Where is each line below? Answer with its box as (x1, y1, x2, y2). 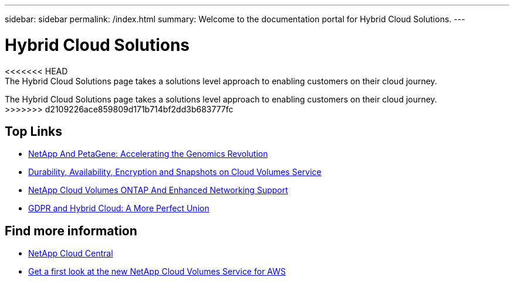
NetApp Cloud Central (28, 248, 113, 259)
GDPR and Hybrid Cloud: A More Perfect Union (28, 203, 209, 214)
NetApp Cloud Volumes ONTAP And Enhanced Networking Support (28, 185, 288, 196)
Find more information (5, 223, 137, 238)
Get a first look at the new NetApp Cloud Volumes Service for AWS (28, 266, 286, 277)
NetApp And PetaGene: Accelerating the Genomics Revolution (28, 149, 268, 159)
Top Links (5, 124, 63, 139)
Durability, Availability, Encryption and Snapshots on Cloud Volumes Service (28, 167, 322, 177)
